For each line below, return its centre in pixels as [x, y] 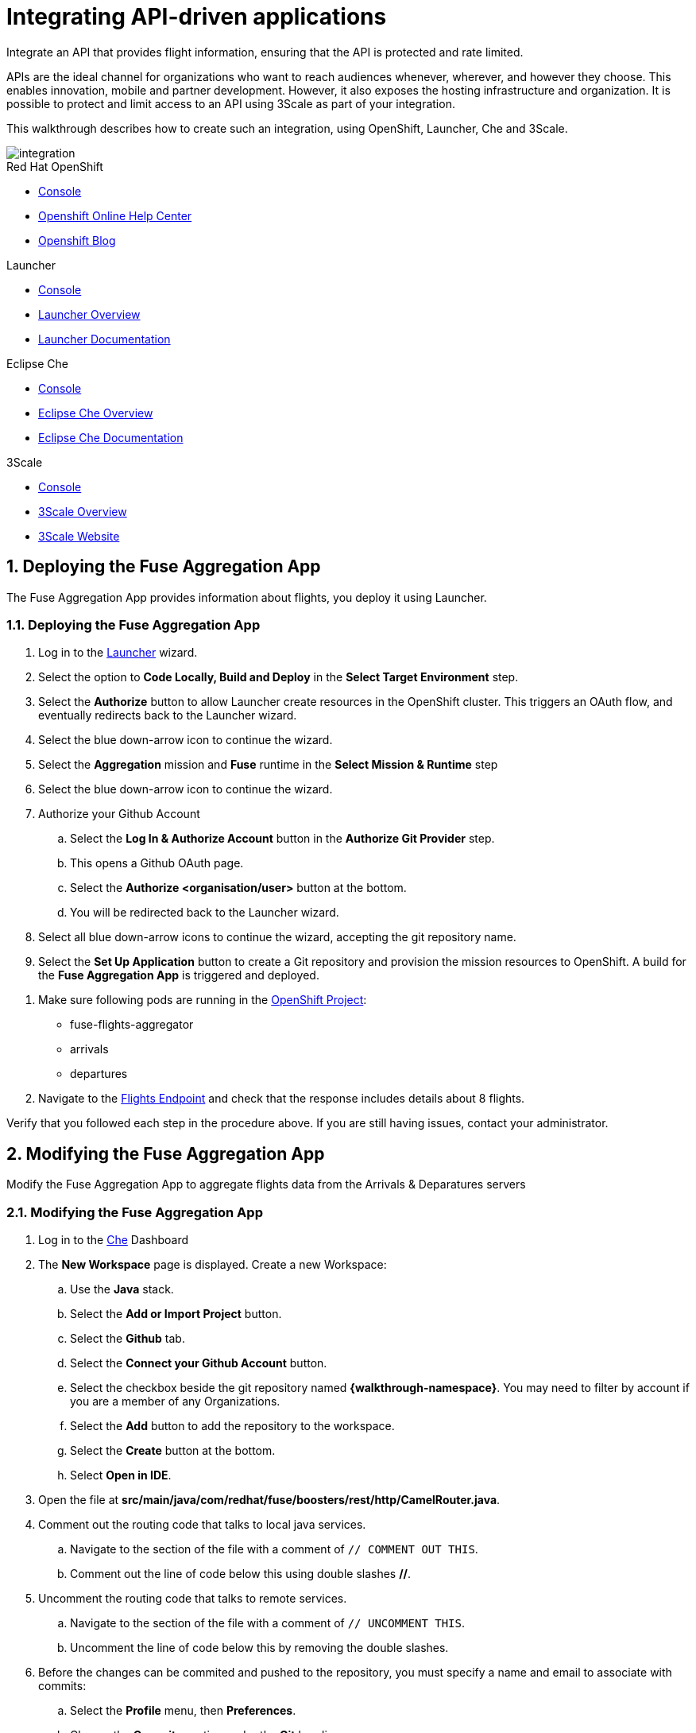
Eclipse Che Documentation [111, 437]
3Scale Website [79, 536]
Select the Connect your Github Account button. [199, 1363]
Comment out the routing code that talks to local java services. [202, 1524]
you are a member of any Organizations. [175, 1401]
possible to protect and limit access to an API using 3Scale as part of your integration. [231, 103]
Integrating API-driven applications [197, 17]
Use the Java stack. [122, 1289]
